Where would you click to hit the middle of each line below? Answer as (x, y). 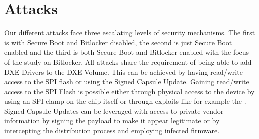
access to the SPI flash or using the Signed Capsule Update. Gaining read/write (127, 82)
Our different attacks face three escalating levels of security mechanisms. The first (130, 32)
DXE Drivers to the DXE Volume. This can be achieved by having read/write (123, 72)
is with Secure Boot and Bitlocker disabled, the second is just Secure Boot (118, 42)
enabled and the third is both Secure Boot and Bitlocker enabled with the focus (127, 52)
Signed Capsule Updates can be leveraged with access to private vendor (114, 111)
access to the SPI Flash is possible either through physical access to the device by (129, 91)
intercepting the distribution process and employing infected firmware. (112, 131)
